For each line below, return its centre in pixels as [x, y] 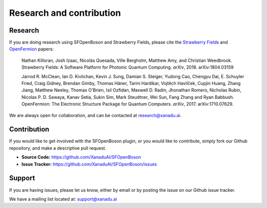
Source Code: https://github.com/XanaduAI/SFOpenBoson [81, 157]
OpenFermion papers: [31, 49]
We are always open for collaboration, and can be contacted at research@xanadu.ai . [95, 115]
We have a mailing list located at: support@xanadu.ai [63, 199]
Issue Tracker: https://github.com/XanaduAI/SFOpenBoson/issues [89, 164]
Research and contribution [65, 13]
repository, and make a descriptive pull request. [58, 148]
